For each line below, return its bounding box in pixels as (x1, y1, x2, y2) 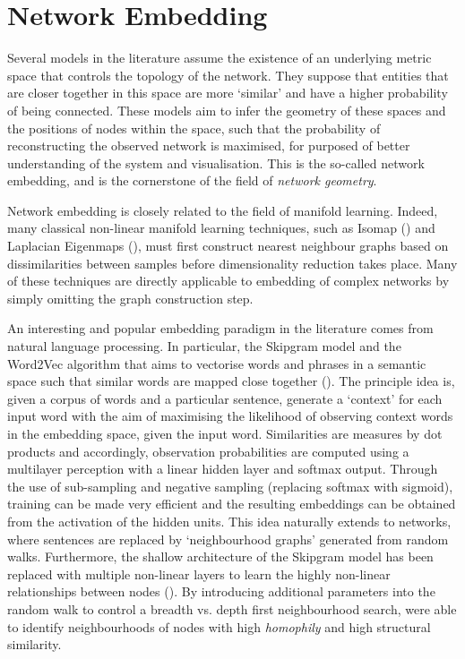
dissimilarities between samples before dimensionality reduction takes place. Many (7, 253, 458, 272)
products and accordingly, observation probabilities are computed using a (7, 441, 409, 460)
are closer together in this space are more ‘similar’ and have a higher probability (7, 83, 448, 102)
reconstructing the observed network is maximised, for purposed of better (7, 136, 410, 155)
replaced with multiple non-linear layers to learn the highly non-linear (7, 564, 391, 583)
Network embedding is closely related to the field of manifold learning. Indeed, (7, 201, 438, 219)
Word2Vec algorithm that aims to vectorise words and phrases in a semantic (7, 354, 426, 372)
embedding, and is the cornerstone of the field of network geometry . (7, 171, 377, 190)
